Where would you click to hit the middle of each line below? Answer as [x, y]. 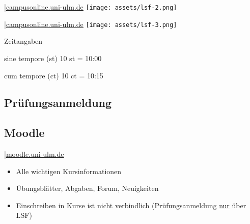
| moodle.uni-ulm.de [34, 154]
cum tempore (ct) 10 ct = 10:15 [54, 75]
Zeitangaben [23, 41]
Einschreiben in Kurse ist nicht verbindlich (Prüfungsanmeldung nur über [131, 205]
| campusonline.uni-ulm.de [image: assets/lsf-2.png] [91, 7]
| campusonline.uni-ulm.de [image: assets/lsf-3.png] [91, 24]
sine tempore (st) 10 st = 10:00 [53, 58]
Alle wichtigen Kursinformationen [69, 171]
